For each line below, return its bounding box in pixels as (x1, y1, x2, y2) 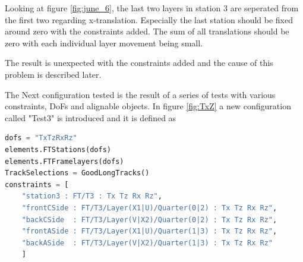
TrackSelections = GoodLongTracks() (5, 169, 150, 178)
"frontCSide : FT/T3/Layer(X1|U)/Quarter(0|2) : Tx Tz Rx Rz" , (21, 203, 277, 212)
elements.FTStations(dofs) (5, 145, 111, 154)
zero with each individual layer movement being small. (5, 36, 203, 49)
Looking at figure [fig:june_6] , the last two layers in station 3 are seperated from (5, 2, 299, 14)
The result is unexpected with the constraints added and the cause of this (5, 56, 273, 69)
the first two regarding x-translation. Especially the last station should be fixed (5, 13, 293, 26)
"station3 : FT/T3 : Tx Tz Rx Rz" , (21, 192, 162, 201)
